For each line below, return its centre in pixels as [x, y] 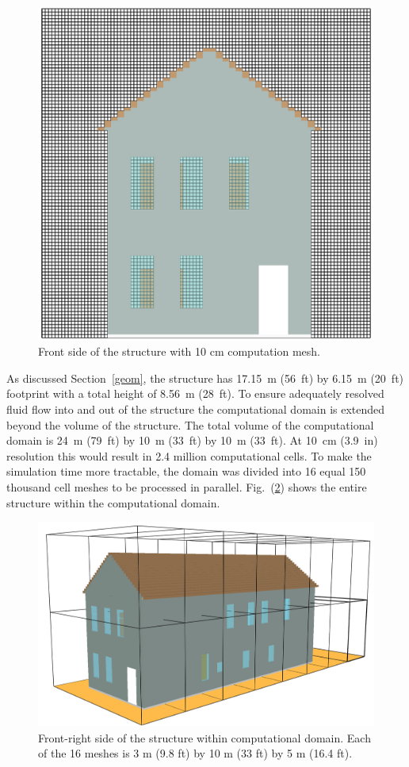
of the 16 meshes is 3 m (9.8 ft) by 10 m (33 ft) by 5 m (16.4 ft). [195, 753]
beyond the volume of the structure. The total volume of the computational [190, 424]
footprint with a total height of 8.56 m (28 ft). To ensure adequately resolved [195, 393]
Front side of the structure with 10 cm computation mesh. [179, 351]
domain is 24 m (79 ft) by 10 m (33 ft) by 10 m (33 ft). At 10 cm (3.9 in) [192, 440]
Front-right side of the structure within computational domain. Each [204, 737]
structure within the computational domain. [113, 502]
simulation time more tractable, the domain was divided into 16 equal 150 [186, 471]
